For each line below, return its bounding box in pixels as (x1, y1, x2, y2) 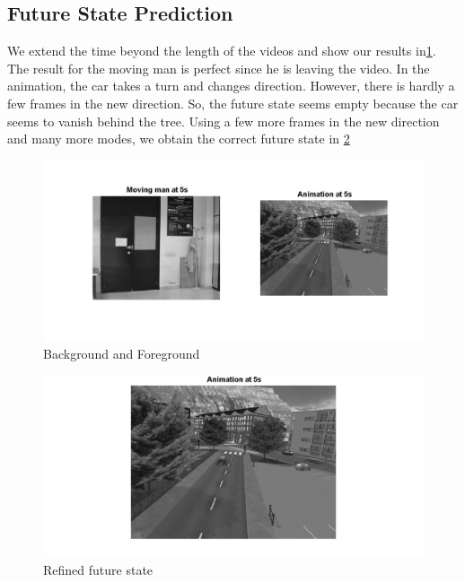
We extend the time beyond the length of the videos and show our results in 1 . (7, 41, 436, 60)
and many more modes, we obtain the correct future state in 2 (7, 129, 350, 148)
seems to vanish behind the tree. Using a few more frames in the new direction (7, 111, 440, 130)
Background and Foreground (43, 344, 200, 363)
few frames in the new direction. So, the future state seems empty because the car (7, 93, 459, 112)
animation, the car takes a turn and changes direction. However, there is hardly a (7, 76, 455, 95)
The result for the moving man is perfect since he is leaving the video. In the (7, 58, 430, 77)
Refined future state (43, 560, 154, 578)
